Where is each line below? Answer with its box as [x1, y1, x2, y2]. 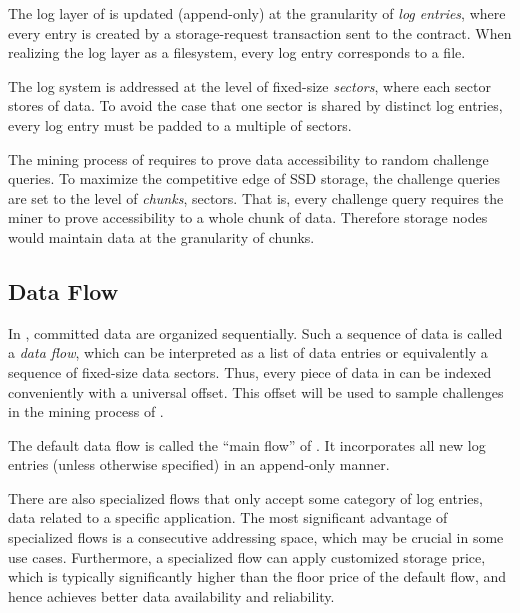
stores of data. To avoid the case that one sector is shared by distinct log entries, [8, 95, 503, 116]
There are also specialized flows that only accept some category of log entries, [8, 487, 483, 508]
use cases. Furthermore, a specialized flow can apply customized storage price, [8, 546, 486, 567]
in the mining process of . [8, 401, 164, 422]
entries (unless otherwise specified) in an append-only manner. [8, 454, 390, 475]
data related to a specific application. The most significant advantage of [8, 507, 448, 528]
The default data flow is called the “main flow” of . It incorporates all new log [8, 434, 486, 455]
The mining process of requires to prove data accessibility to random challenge [8, 148, 489, 169]
